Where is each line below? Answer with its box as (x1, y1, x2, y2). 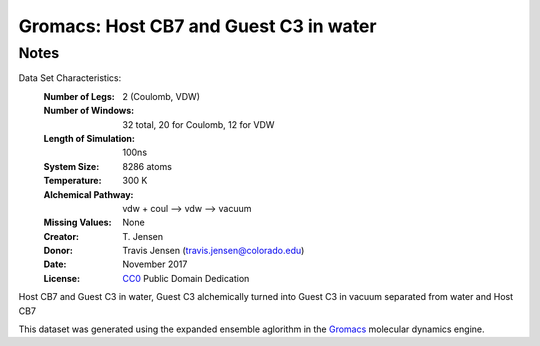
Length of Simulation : (43, 132, 135, 144)
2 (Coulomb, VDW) (122, 90, 200, 102)
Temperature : (43, 175, 102, 187)
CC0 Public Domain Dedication (122, 272, 250, 284)
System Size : (43, 160, 100, 172)
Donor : (43, 245, 74, 257)
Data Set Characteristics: (18, 72, 122, 84)
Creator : (43, 230, 80, 242)
